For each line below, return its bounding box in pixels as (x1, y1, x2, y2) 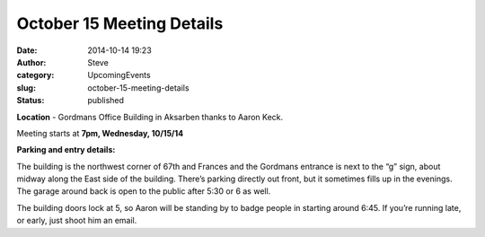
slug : (16, 82, 36, 93)
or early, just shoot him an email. (16, 215, 137, 226)
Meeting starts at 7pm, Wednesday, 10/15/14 (16, 127, 184, 138)
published (87, 95, 125, 106)
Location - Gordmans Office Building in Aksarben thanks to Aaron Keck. (16, 111, 284, 122)
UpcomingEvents (87, 70, 152, 81)
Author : (16, 57, 47, 67)
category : (16, 70, 55, 81)
